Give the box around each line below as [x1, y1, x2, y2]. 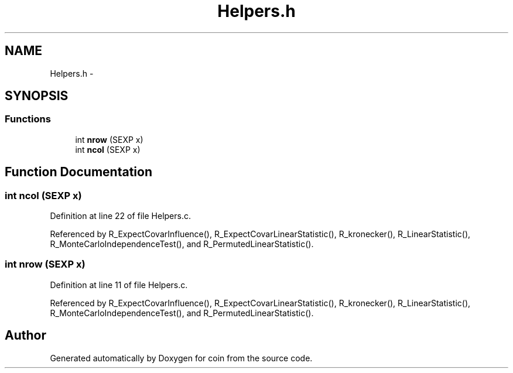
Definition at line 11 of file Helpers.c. [50, 279, 188, 290]
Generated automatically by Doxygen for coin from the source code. [50, 353, 313, 363]
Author [5, 328, 46, 343]
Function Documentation [5, 165, 152, 180]
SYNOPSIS [5, 88, 69, 104]
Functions [5, 113, 51, 125]
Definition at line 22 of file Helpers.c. [50, 211, 191, 221]
